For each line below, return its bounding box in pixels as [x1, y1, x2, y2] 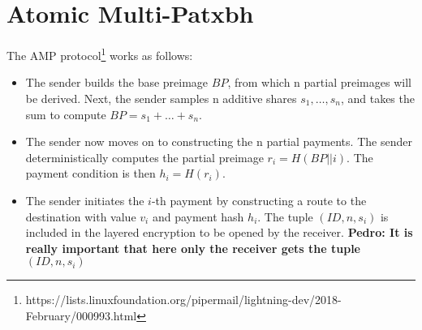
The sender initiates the [25, 191, 144, 208]
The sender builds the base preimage [25, 74, 209, 91]
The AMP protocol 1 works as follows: [6, 45, 193, 63]
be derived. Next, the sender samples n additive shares [25, 89, 297, 106]
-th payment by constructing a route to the [151, 191, 367, 208]
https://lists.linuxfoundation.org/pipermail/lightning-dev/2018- [25, 291, 342, 308]
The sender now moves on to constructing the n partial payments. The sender [25, 133, 412, 150]
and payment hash [152, 208, 244, 225]
